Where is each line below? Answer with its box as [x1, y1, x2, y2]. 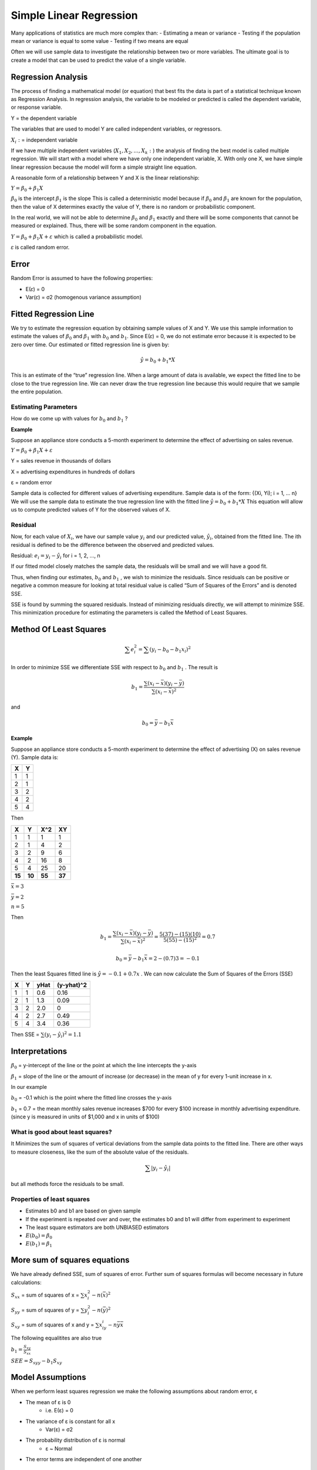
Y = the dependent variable [11, 115, 77, 122]
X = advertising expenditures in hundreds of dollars [11, 468, 135, 475]
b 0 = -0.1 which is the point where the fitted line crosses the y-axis [11, 1094, 172, 1102]
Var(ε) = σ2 [45, 1426, 73, 1433]
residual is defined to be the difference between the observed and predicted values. [11, 541, 214, 548]
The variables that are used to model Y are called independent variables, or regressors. [11, 125, 222, 132]
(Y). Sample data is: [11, 753, 59, 761]
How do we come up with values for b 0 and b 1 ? [11, 415, 129, 423]
